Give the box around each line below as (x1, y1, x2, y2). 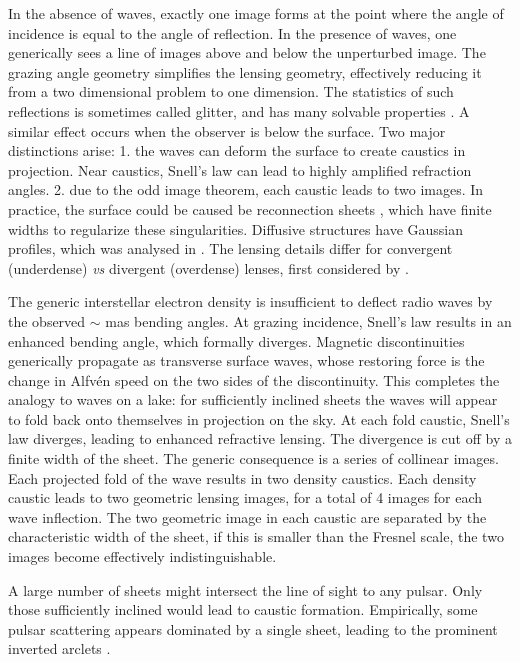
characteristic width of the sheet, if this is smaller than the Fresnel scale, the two (8, 526, 504, 547)
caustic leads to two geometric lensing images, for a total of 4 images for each (8, 487, 483, 508)
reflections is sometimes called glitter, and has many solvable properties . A (8, 100, 470, 121)
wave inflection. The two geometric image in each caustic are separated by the (8, 506, 487, 527)
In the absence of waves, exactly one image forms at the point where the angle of (8, 3, 504, 23)
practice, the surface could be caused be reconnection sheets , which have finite (8, 198, 492, 219)
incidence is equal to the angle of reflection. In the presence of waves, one (8, 22, 457, 43)
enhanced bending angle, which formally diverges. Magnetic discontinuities (8, 330, 465, 351)
